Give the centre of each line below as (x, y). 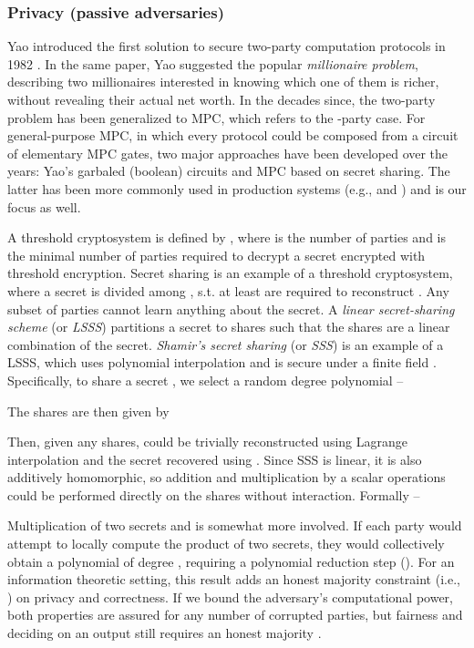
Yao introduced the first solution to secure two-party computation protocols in (227, 46)
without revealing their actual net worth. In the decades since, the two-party (222, 99)
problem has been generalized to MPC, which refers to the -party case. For (216, 117)
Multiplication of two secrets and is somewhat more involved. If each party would (235, 525)
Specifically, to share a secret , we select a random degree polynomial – (206, 380)
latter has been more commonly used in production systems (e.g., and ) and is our (237, 188)
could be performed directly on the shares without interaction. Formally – (214, 494)
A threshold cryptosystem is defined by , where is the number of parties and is (227, 237)
